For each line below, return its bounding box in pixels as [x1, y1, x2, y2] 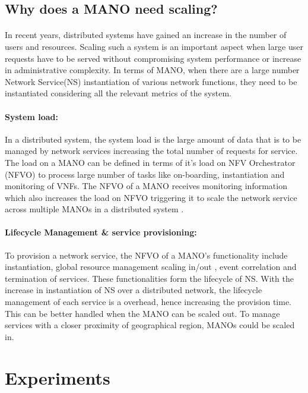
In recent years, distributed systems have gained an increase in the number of [5, 29, 287, 41]
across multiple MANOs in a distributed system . [5, 203, 184, 215]
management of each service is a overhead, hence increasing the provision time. [5, 295, 292, 308]
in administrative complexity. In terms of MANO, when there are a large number [5, 64, 300, 76]
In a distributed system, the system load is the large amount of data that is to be [5, 133, 301, 145]
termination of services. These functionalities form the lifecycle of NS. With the [5, 272, 294, 284]
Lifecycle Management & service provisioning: [5, 226, 197, 238]
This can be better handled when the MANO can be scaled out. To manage [5, 307, 280, 319]
